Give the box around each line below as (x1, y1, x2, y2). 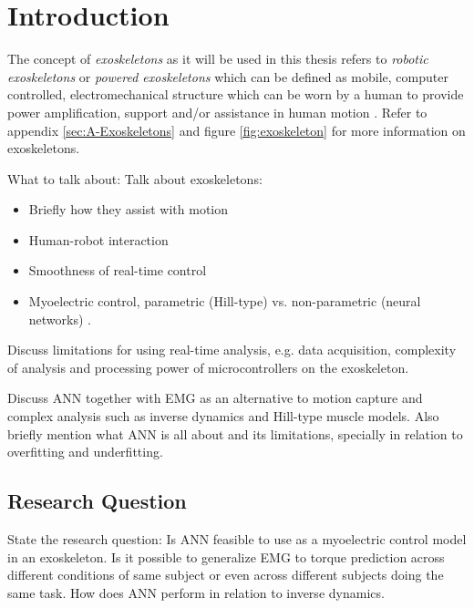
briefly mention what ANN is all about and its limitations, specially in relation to (7, 424, 463, 443)
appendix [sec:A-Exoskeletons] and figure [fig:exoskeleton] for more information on (7, 120, 466, 139)
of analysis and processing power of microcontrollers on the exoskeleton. (7, 357, 409, 376)
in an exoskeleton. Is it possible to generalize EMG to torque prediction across (7, 547, 445, 566)
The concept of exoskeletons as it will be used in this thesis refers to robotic (7, 49, 428, 68)
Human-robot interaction (28, 230, 169, 249)
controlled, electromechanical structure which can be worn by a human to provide (7, 85, 464, 104)
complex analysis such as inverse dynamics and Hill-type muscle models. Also (7, 407, 439, 426)
